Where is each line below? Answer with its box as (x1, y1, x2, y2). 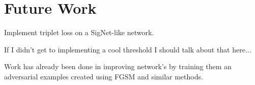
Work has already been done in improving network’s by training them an (4, 61, 232, 72)
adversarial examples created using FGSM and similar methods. (4, 71, 203, 81)
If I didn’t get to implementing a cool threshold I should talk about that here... (4, 44, 251, 54)
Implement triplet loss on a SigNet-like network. (4, 27, 154, 38)
